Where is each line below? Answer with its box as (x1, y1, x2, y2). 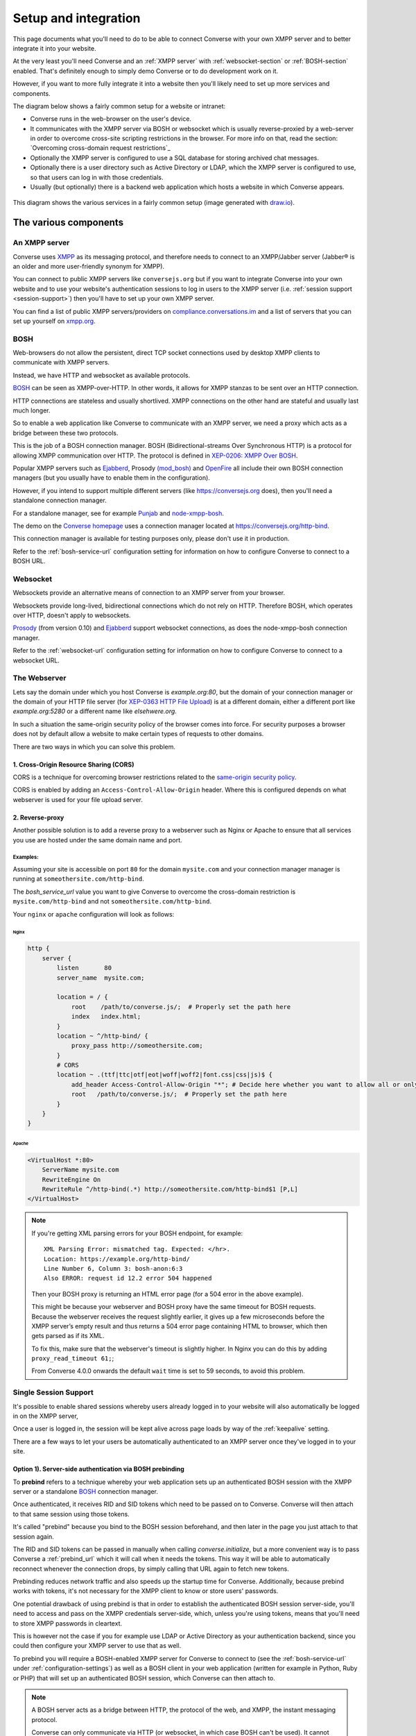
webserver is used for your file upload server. (12, 795, 144, 803)
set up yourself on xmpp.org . (12, 317, 96, 325)
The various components (12, 217, 124, 228)
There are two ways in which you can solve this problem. (12, 742, 176, 751)
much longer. (12, 406, 51, 415)
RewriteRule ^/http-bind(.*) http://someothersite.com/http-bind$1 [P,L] (42, 1185, 298, 1193)
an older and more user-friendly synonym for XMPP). (12, 262, 165, 270)
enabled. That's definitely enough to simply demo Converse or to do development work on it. (12, 67, 279, 75)
